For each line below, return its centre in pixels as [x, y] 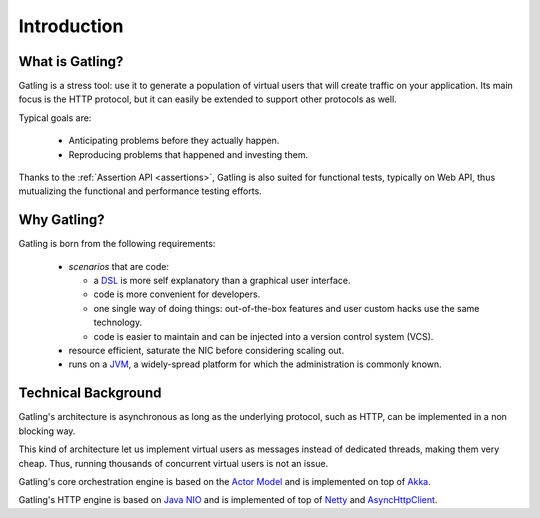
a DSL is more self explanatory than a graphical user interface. [222, 281]
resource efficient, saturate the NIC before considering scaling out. [206, 351]
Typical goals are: [55, 117]
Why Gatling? [61, 220]
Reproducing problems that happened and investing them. [188, 154]
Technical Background [90, 393]
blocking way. [47, 431]
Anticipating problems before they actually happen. [174, 141]
